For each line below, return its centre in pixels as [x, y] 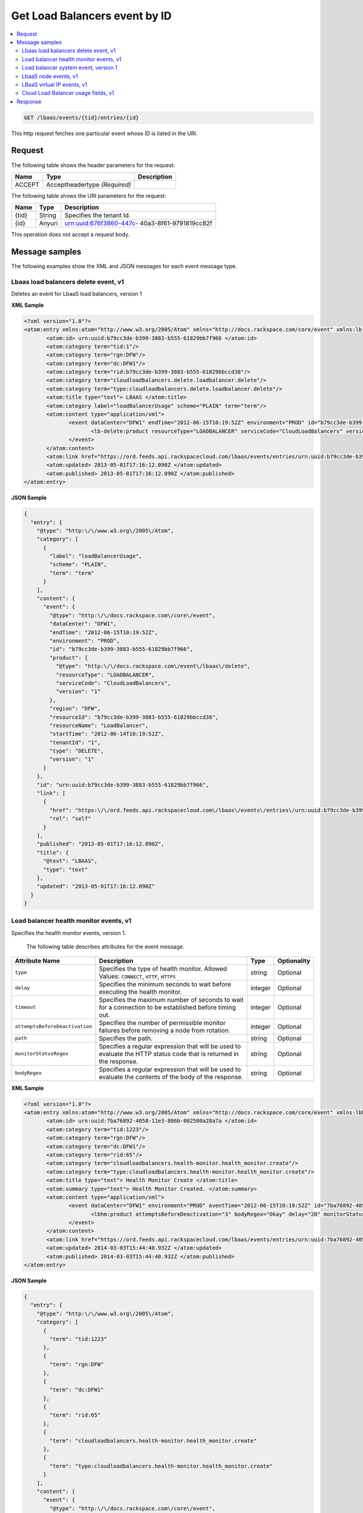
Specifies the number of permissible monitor [162, 1023]
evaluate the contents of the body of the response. [171, 1077]
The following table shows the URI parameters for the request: [89, 195]
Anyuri [48, 223]
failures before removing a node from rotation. [165, 1030]
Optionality [294, 960]
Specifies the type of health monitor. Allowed [163, 968]
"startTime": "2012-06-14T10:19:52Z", [107, 734]
